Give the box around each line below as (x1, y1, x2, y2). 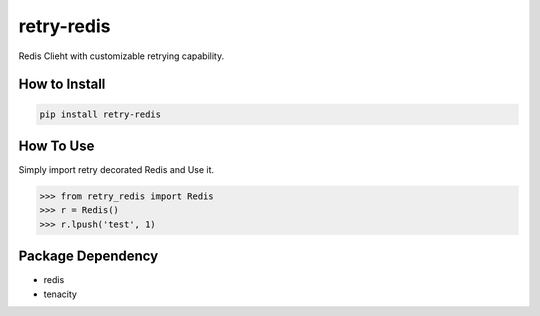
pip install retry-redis (39, 108, 162, 120)
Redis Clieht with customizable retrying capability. (18, 50, 225, 62)
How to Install (18, 76, 106, 93)
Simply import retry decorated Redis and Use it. (18, 164, 215, 176)
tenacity (43, 288, 77, 300)
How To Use (18, 137, 95, 154)
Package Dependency (18, 248, 159, 265)
